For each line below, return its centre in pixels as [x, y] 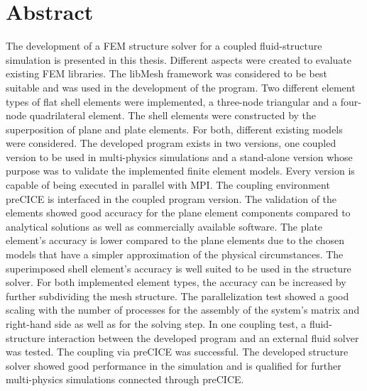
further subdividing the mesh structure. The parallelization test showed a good [177, 296]
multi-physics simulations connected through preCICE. [125, 379]
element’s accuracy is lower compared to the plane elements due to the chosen [175, 240]
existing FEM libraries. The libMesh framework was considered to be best [166, 73]
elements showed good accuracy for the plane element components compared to [178, 213]
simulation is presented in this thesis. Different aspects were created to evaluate [179, 59]
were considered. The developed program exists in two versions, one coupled [171, 143]
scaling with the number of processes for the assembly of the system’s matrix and [183, 310]
